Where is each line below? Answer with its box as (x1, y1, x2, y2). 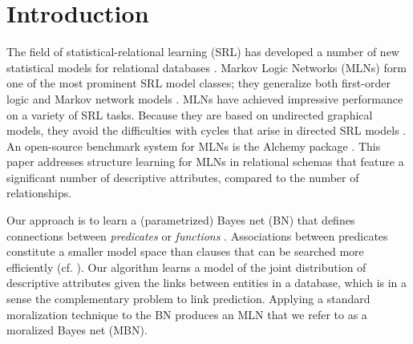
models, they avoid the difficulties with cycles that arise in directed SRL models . (6, 122, 407, 139)
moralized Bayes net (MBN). (6, 322, 148, 338)
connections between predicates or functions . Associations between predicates (6, 227, 388, 244)
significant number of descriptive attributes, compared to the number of (6, 168, 359, 185)
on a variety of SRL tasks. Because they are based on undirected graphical (6, 106, 373, 123)
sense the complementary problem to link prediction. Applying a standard (6, 290, 370, 307)
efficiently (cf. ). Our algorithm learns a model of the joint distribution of (6, 258, 366, 275)
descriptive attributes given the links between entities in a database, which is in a (6, 274, 407, 291)
